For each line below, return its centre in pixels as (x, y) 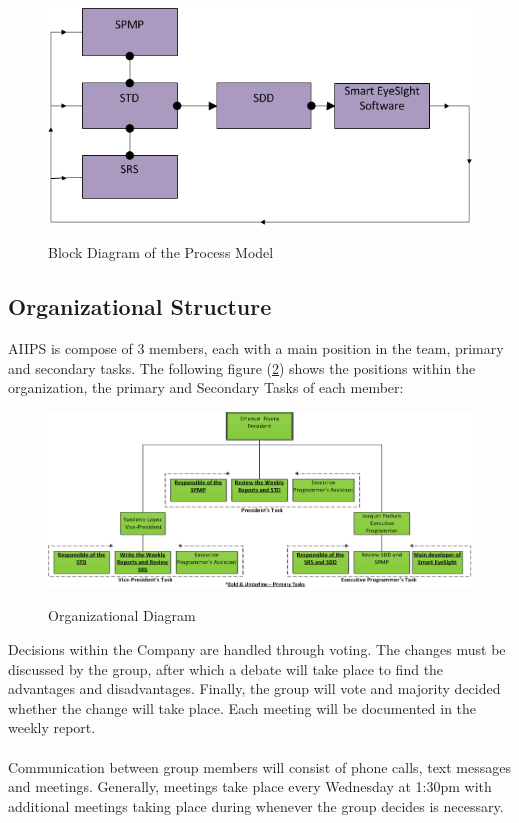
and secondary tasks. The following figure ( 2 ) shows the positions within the (242, 367)
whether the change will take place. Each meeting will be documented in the (242, 707)
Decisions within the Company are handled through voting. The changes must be (257, 649)
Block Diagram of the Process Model (161, 252)
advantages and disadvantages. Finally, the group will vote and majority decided (254, 688)
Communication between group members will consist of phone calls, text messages (259, 766)
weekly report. (52, 727)
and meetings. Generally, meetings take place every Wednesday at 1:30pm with (250, 786)
